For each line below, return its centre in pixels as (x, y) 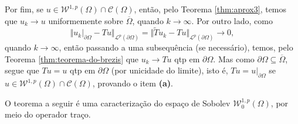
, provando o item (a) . (133, 83)
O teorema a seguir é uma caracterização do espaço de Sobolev (118, 103)
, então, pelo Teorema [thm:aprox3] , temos (210, 9)
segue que (22, 70)
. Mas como (234, 58)
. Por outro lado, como (232, 20)
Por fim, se (24, 9)
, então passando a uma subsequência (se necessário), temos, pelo (176, 47)
